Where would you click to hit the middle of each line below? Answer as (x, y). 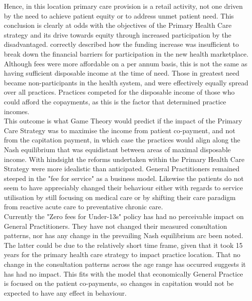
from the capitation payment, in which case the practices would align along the (122, 140)
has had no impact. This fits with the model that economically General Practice (124, 273)
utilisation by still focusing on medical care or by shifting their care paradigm (120, 197)
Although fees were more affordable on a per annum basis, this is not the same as (126, 63)
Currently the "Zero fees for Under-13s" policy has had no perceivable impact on (124, 216)
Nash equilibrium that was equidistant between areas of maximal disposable (117, 149)
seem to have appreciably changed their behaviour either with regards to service (124, 188)
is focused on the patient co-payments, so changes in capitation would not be (119, 283)
